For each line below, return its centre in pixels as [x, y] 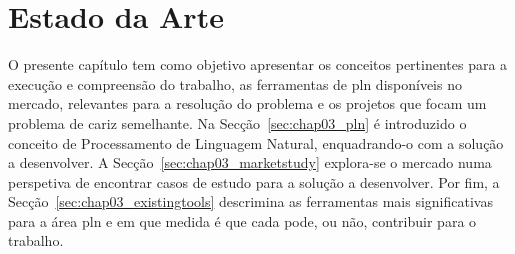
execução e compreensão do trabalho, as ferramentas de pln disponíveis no [235, 83]
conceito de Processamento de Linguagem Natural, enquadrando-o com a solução [256, 142]
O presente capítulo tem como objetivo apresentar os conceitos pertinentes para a [258, 64]
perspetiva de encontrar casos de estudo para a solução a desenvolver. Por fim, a [254, 181]
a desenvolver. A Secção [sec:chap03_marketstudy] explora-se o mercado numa [250, 162]
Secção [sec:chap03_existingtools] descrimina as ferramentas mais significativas [250, 201]
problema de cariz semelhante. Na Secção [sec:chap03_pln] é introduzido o [237, 122]
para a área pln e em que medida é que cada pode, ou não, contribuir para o [242, 220]
